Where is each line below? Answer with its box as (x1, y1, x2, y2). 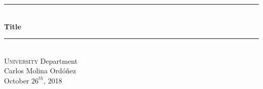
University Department (4, 55, 78, 66)
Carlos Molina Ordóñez (4, 65, 76, 76)
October (4, 75, 29, 85)
